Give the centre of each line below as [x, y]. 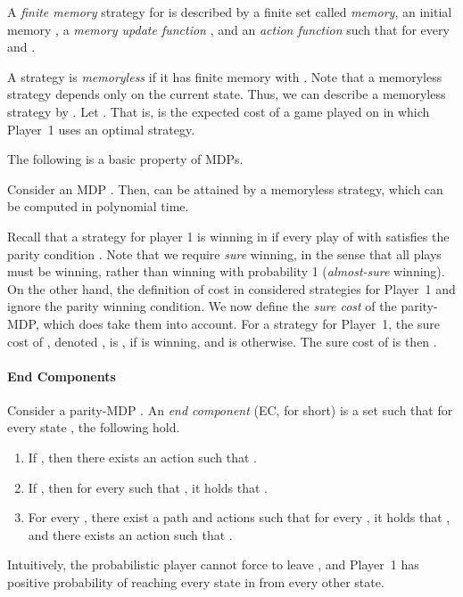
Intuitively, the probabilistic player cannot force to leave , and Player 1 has [213, 564]
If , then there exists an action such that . [142, 458]
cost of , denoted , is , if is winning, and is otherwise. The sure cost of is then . [222, 341]
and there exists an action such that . [130, 534]
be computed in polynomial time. [98, 206]
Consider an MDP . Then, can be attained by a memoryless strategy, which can [225, 188]
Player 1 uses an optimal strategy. [101, 129]
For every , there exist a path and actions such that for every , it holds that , [239, 517]
